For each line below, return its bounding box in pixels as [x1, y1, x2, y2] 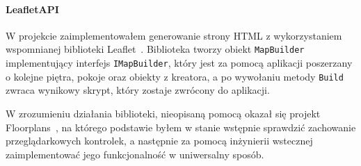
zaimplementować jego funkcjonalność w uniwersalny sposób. [6, 147, 264, 161]
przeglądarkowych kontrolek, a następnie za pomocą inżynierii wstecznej [6, 133, 313, 148]
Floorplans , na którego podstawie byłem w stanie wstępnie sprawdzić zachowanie [6, 119, 356, 134]
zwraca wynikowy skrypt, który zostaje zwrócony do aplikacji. [6, 83, 270, 97]
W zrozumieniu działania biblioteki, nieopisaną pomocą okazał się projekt [6, 106, 321, 120]
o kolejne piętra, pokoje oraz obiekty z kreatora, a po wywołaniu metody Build [6, 69, 344, 83]
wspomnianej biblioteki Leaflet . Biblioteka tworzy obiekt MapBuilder [6, 42, 305, 56]
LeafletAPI [6, 1, 59, 16]
